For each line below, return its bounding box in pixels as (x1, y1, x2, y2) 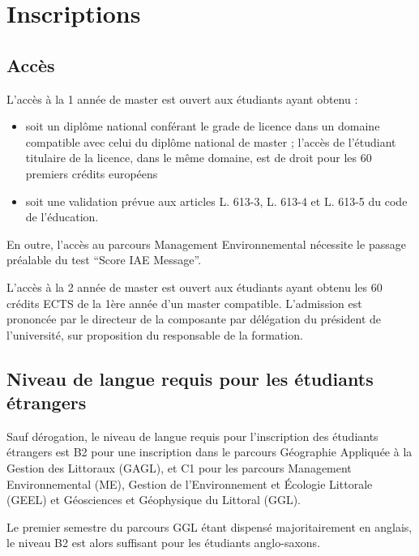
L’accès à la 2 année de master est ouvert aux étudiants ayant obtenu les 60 (6, 278, 383, 295)
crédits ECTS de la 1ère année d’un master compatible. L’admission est (6, 294, 362, 311)
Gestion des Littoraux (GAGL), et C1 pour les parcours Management (6, 460, 352, 477)
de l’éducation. (25, 208, 99, 225)
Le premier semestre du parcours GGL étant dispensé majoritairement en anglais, (6, 518, 413, 535)
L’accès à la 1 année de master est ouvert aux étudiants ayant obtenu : (6, 90, 358, 107)
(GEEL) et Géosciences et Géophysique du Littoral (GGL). (6, 491, 301, 508)
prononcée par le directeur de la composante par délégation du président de (6, 310, 381, 327)
